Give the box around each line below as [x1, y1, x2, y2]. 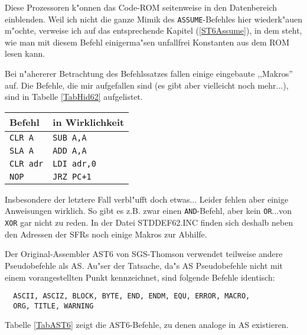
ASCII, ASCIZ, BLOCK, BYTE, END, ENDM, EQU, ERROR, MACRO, [13, 292, 250, 301]
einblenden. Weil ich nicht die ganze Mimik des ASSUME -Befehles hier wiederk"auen [5, 12, 302, 25]
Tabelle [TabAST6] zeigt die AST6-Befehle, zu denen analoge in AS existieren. [5, 318, 289, 331]
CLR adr [9, 158, 44, 168]
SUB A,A [53, 132, 87, 142]
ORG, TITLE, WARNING [13, 301, 94, 310]
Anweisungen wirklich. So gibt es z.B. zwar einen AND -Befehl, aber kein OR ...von [5, 204, 292, 217]
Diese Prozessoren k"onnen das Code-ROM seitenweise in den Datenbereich [5, 1, 277, 13]
